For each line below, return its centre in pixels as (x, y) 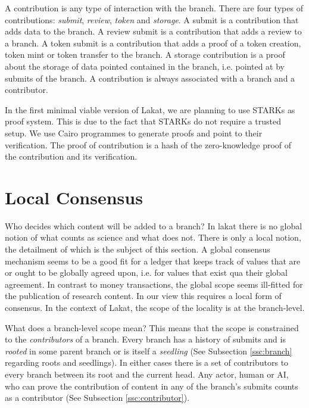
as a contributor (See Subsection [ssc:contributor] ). (97, 398)
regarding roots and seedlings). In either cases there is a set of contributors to (147, 362)
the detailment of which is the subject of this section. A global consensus (138, 249)
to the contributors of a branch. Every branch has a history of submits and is (145, 339)
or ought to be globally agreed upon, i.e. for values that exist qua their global (146, 272)
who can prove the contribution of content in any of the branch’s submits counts (152, 386)
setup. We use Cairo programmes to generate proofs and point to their (134, 133)
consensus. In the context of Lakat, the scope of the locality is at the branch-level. (155, 307)
